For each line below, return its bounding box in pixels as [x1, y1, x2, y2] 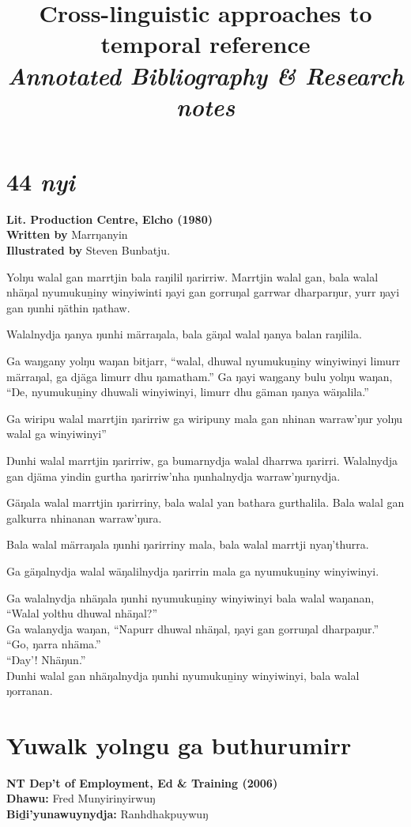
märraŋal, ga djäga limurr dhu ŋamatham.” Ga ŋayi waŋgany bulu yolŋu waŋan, [6, 368, 393, 384]
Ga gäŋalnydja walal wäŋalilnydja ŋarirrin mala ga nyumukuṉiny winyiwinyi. [6, 562, 379, 579]
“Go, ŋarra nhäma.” [6, 636, 101, 652]
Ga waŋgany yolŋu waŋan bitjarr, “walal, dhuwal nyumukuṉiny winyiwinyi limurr [6, 353, 401, 369]
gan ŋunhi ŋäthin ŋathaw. [6, 299, 130, 315]
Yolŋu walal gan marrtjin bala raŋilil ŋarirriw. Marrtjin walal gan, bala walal [6, 268, 379, 285]
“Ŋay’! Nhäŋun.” [6, 651, 86, 667]
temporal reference [100, 28, 311, 60]
